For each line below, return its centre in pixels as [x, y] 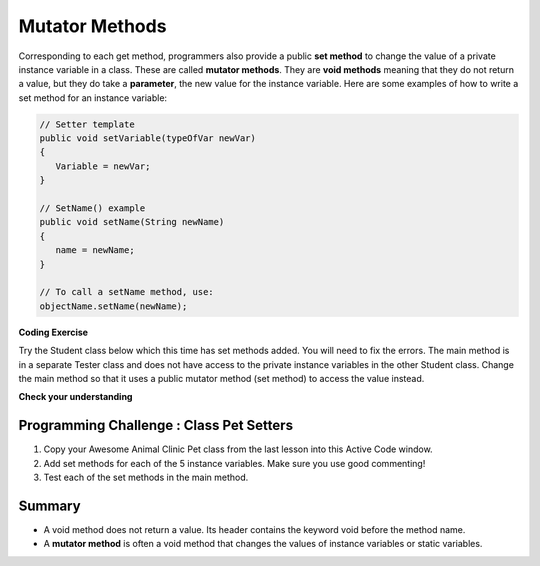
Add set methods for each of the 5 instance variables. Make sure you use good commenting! [234, 463]
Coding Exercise [53, 332]
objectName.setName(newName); [113, 306]
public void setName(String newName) [132, 222]
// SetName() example [92, 208]
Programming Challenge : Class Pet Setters [156, 425]
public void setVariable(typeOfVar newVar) [148, 138]
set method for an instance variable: [93, 97]
